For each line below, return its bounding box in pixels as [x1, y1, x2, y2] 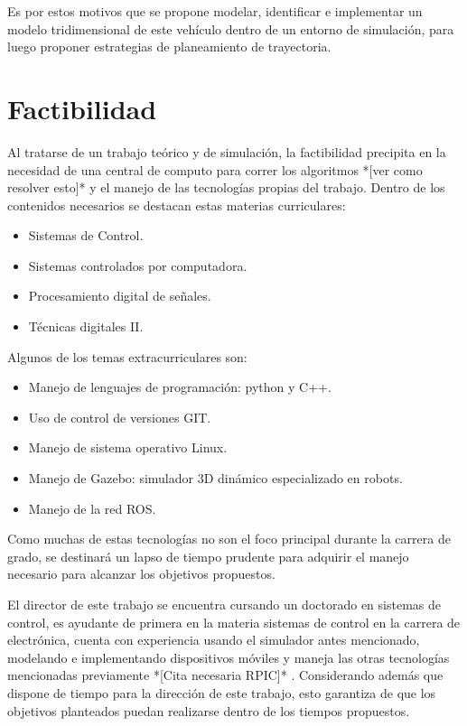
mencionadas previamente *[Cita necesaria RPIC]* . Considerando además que [7, 665, 444, 684]
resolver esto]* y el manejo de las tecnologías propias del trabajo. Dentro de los [7, 178, 445, 197]
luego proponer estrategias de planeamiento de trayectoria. [7, 37, 332, 56]
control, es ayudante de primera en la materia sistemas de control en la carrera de [7, 612, 461, 631]
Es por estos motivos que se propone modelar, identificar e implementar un [7, 2, 423, 20]
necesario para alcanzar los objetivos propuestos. [7, 564, 276, 583]
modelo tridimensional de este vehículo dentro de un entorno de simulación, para [7, 19, 454, 38]
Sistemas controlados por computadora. [28, 256, 248, 275]
